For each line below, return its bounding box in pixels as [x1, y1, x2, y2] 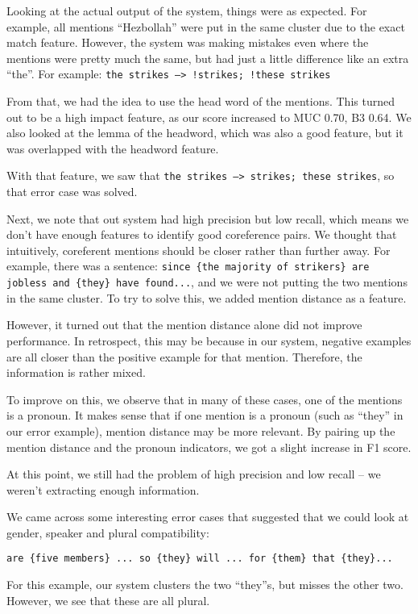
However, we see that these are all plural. [6, 591, 210, 608]
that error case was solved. [6, 183, 138, 200]
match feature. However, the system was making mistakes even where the [6, 34, 369, 51]
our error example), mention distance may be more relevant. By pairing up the [6, 422, 395, 439]
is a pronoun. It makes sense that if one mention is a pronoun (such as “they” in [6, 407, 404, 424]
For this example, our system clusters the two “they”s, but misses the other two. [6, 576, 404, 593]
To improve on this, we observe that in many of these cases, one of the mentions [6, 391, 403, 407]
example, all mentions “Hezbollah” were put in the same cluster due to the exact [6, 18, 405, 35]
